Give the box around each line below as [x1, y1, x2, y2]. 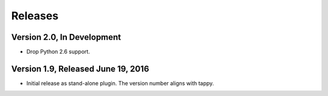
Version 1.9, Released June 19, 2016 [11, 63, 149, 74]
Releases [11, 9, 59, 22]
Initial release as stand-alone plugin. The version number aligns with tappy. [26, 79, 214, 87]
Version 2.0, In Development [11, 32, 121, 42]
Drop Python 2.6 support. [26, 48, 91, 56]
